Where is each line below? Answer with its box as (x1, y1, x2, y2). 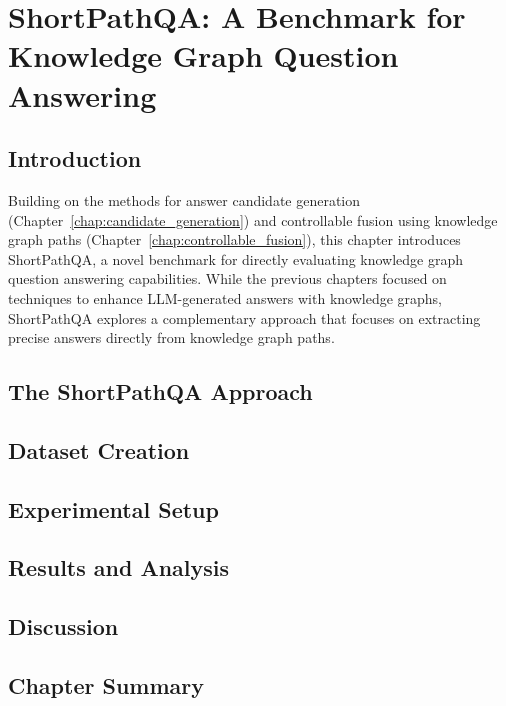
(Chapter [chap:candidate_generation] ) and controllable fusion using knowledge (8, 209, 498, 230)
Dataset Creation (8, 434, 190, 465)
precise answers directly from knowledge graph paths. (8, 327, 335, 348)
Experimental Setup (8, 493, 219, 524)
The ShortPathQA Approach (8, 376, 313, 407)
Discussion (8, 611, 119, 642)
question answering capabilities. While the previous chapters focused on (8, 268, 447, 289)
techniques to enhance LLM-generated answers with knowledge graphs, (8, 287, 443, 308)
